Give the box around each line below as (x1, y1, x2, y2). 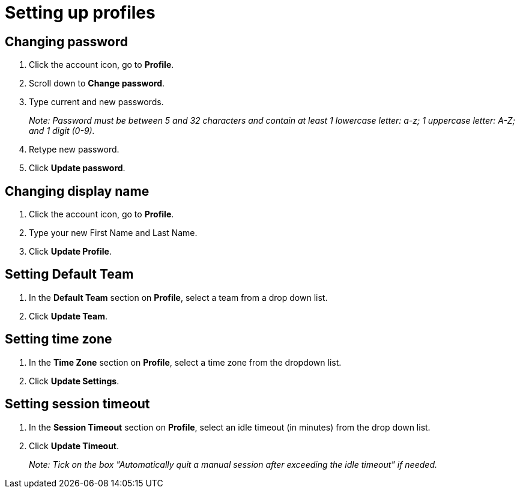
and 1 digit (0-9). (29, 126, 95, 136)
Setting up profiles (5, 2, 156, 23)
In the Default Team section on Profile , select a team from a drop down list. (29, 292, 328, 303)
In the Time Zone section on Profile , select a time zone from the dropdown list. (29, 357, 342, 367)
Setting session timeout (5, 396, 150, 412)
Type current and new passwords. (29, 97, 164, 107)
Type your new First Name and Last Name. (29, 228, 198, 238)
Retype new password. (29, 144, 119, 155)
